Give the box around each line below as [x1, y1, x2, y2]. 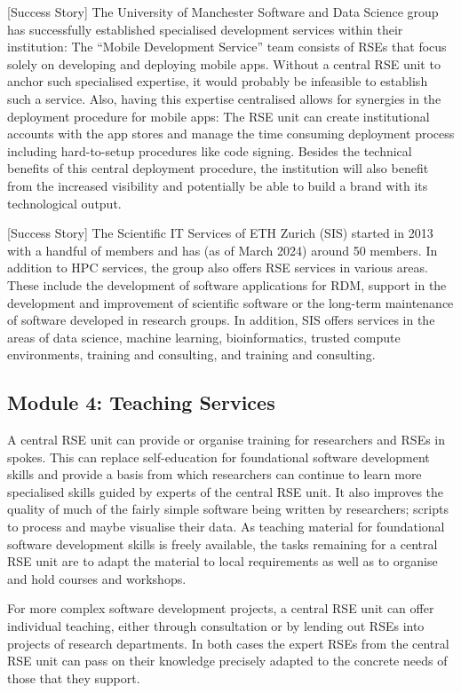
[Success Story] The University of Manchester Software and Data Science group [7, 3, 439, 20]
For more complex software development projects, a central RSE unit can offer [7, 599, 434, 618]
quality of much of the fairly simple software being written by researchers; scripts [7, 500, 449, 518]
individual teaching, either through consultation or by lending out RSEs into [7, 617, 425, 635]
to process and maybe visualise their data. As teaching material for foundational [7, 517, 445, 536]
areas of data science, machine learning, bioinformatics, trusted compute [7, 327, 401, 346]
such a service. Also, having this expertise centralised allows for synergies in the [7, 89, 441, 107]
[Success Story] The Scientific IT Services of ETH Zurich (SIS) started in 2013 [7, 224, 433, 242]
